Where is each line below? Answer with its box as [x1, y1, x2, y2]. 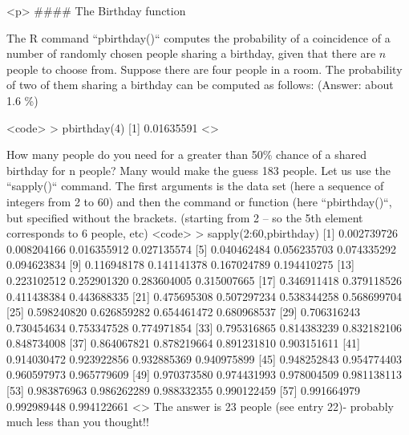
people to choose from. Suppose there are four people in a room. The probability [6, 60, 403, 77]
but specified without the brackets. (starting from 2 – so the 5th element [6, 209, 363, 226]
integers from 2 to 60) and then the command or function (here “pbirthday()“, [6, 193, 392, 209]
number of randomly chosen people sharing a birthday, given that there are [6, 45, 376, 62]
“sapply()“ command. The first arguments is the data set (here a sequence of [6, 177, 384, 194]
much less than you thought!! [6, 413, 149, 430]
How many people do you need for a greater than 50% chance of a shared [6, 146, 366, 163]
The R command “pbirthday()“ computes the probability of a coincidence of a [6, 29, 391, 46]
